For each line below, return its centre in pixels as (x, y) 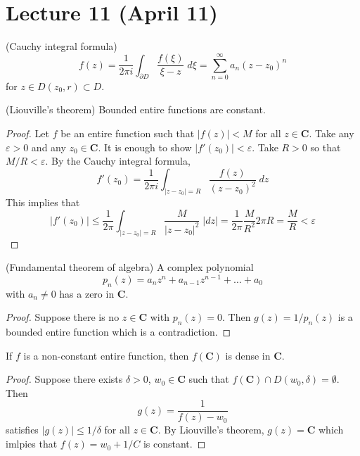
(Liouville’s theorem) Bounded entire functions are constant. (136, 109)
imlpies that (32, 444)
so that (326, 147)
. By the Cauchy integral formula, (118, 161)
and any (49, 147)
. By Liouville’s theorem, (211, 430)
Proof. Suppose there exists (64, 379)
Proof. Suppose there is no (63, 317)
